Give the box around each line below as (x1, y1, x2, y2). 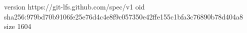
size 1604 (4, 21, 31, 31)
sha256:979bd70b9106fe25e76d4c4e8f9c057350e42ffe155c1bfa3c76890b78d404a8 (4, 11, 243, 21)
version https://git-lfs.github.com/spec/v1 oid (4, 1, 145, 11)
